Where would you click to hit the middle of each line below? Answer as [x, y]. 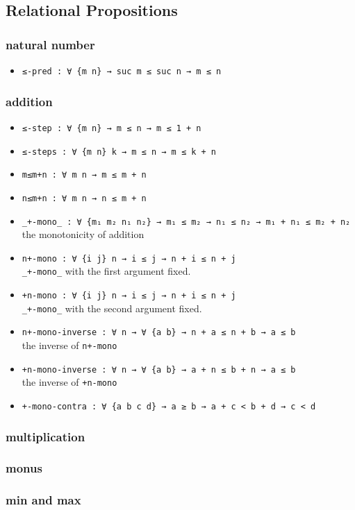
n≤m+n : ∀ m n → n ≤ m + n [84, 198]
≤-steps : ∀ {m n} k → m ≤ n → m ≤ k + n [119, 152]
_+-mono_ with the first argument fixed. [106, 271]
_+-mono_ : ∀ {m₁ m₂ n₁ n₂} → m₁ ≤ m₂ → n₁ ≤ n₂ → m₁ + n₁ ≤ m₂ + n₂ [186, 222]
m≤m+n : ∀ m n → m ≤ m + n [84, 175]
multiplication [46, 436]
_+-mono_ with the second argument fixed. [112, 308]
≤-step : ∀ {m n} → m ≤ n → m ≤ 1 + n [112, 128]
